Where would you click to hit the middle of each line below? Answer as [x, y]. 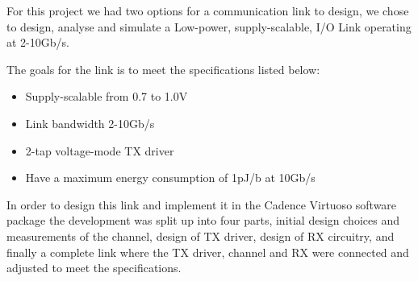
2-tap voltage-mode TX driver [100, 150]
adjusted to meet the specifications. [94, 268]
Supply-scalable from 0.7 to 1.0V [107, 96]
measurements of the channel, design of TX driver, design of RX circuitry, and [201, 236]
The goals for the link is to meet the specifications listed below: [163, 69]
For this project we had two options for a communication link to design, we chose [208, 10]
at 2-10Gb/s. [38, 42]
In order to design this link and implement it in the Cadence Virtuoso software [202, 204]
